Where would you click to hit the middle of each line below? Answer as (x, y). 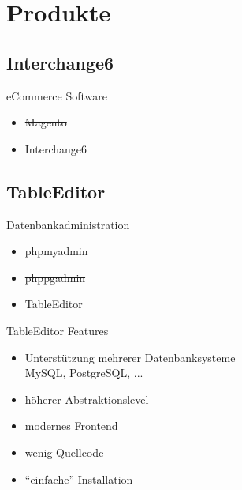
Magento (46, 122)
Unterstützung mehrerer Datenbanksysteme (130, 357)
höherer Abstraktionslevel (87, 399)
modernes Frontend (71, 426)
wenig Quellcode (64, 452)
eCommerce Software (57, 95)
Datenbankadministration (68, 224)
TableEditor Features (58, 330)
